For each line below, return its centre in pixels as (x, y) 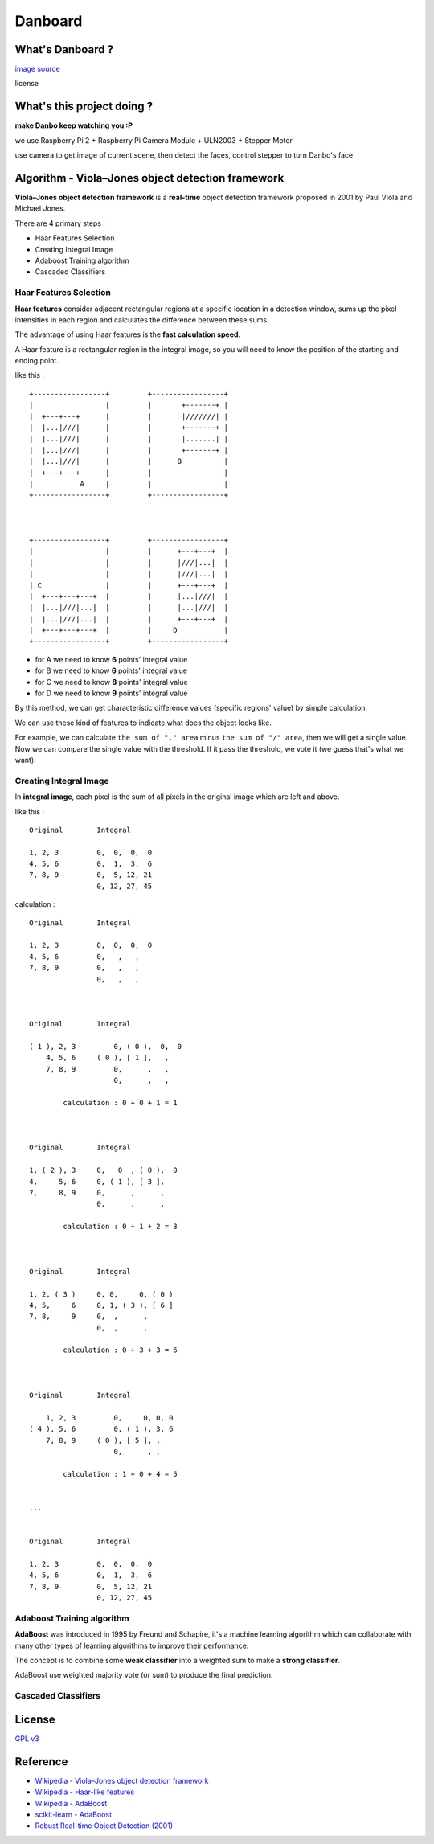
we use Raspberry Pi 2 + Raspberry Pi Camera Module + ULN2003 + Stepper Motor (154, 140)
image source (37, 69)
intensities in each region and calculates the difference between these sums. (142, 320)
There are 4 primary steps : (60, 223)
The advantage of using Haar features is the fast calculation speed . (128, 334)
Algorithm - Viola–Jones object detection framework (149, 178)
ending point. (37, 361)
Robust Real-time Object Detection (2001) (104, 1826)
